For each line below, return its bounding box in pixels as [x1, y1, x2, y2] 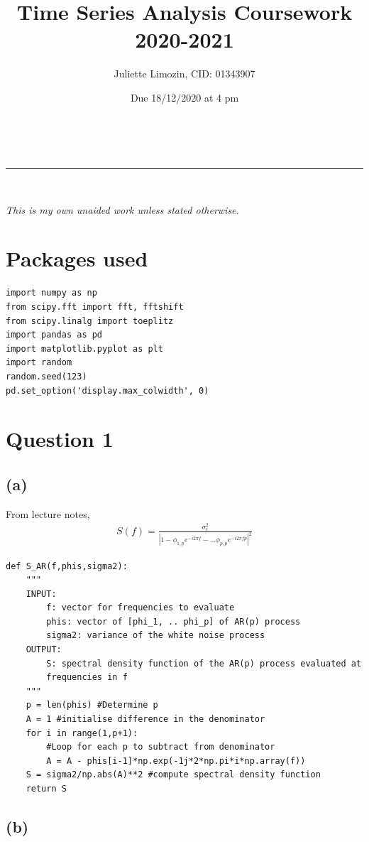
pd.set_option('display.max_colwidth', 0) [6, 385, 209, 396]
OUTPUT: [26, 644, 62, 655]
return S [26, 784, 67, 794]
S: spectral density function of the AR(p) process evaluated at [46, 658, 362, 669]
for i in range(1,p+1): [26, 728, 138, 738]
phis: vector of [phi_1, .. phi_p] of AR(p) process [46, 616, 301, 627]
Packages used [6, 244, 148, 273]
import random [6, 357, 72, 368]
